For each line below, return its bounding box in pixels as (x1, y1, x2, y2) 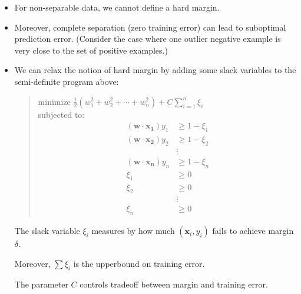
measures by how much (91, 224, 175, 237)
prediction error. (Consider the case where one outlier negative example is (14, 32, 281, 45)
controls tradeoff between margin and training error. (80, 278, 268, 290)
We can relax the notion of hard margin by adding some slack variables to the (14, 64, 296, 76)
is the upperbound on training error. (73, 257, 205, 269)
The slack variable (14, 224, 80, 237)
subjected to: (38, 108, 85, 120)
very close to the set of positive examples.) (14, 44, 168, 56)
